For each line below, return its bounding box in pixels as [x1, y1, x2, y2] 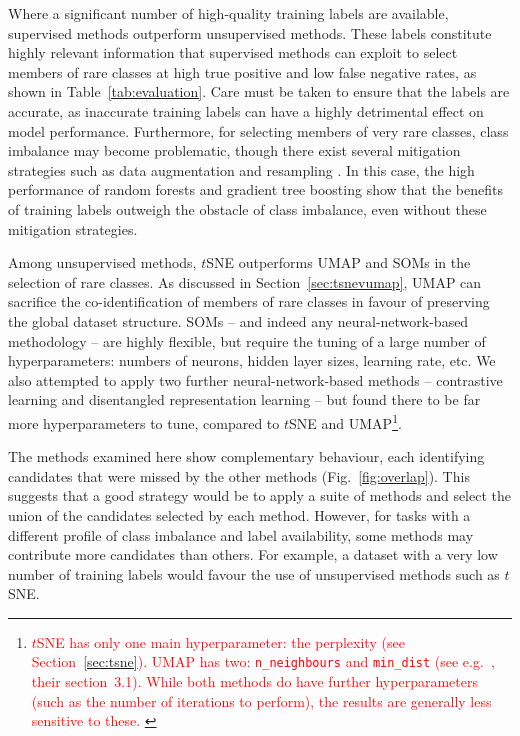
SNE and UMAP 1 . [289, 409, 402, 433]
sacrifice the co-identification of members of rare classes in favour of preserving [8, 291, 490, 312]
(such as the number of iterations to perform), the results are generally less [31, 690, 492, 711]
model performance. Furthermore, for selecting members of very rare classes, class [8, 120, 509, 141]
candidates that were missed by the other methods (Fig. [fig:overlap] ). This [8, 465, 470, 486]
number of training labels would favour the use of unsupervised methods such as [8, 563, 500, 584]
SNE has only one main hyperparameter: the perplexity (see [36, 631, 405, 652]
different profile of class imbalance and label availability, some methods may [8, 524, 474, 545]
